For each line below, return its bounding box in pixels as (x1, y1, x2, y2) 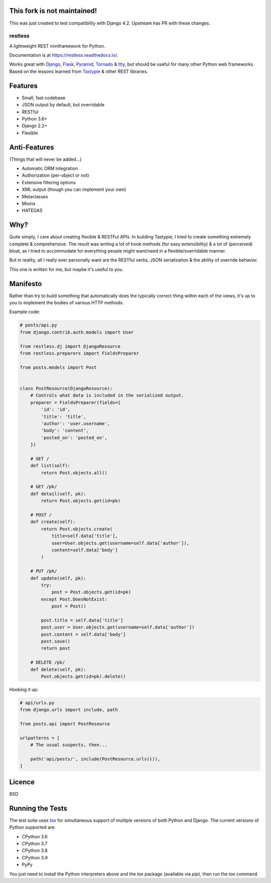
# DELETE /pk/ (30, 660, 65, 665)
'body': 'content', (41, 428, 89, 434)
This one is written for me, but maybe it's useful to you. (9, 266, 124, 272)
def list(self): (30, 463, 70, 469)
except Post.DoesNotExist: (41, 596, 107, 602)
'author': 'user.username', (41, 421, 110, 426)
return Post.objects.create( (41, 526, 113, 532)
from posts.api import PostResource (20, 721, 110, 727)
